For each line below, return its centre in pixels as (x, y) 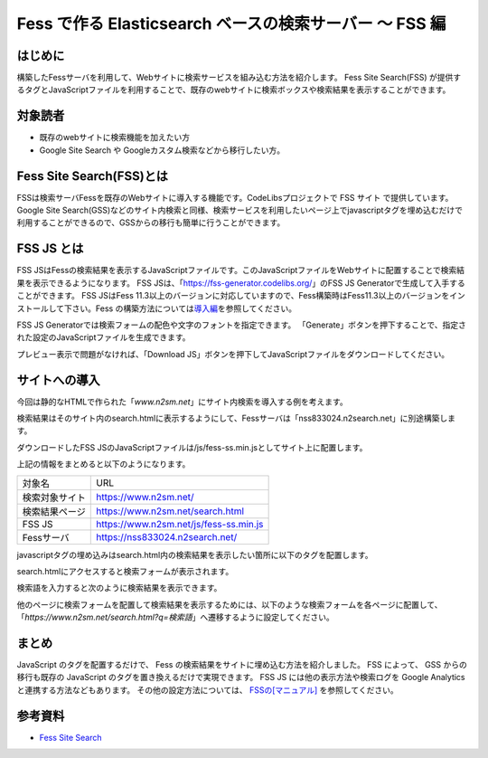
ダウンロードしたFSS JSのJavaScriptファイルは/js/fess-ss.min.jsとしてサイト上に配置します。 (192, 447)
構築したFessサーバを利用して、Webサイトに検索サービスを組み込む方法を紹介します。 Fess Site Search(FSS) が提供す (239, 78)
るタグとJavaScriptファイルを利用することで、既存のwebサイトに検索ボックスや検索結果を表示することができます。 (234, 90)
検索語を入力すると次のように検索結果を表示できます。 (119, 588)
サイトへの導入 (58, 380)
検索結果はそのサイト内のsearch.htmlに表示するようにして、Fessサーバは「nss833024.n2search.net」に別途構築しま (236, 418)
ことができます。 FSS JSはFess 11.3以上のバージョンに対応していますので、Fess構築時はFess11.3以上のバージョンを (233, 296)
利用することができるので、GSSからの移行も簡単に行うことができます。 (151, 223)
